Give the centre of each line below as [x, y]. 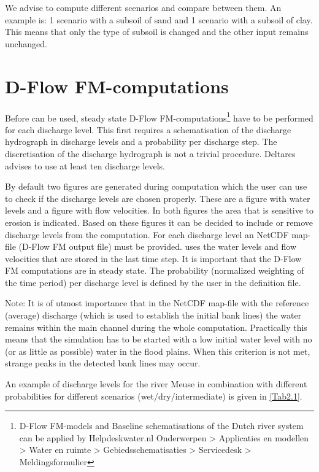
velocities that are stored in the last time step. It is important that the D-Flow [153, 258]
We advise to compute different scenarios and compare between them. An [143, 7]
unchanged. [26, 43]
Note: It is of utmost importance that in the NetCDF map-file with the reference [157, 303]
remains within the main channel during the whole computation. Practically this [156, 327]
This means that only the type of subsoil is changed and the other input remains [157, 32]
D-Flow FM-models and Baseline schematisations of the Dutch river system [161, 426]
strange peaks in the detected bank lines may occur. [103, 363]
